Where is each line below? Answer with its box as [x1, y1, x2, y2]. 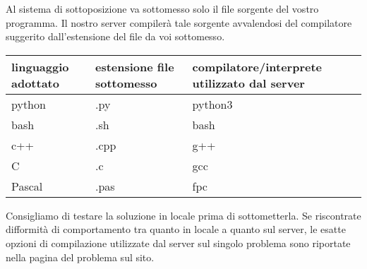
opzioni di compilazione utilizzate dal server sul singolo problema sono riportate [6, 235, 351, 250]
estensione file [95, 58, 174, 75]
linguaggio [11, 58, 69, 75]
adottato [11, 74, 59, 91]
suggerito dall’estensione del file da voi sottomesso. [6, 29, 225, 44]
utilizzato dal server [192, 74, 305, 91]
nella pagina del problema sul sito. [6, 249, 155, 264]
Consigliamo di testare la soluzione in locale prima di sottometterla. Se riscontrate [6, 208, 361, 222]
